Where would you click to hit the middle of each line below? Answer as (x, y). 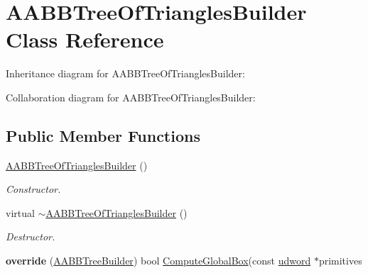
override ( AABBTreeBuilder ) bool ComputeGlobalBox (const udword (158, 261)
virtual (20, 212)
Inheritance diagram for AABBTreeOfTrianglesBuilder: (125, 73)
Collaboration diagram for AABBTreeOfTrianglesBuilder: (131, 97)
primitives (340, 261)
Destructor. (31, 236)
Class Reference (85, 39)
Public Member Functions (103, 135)
